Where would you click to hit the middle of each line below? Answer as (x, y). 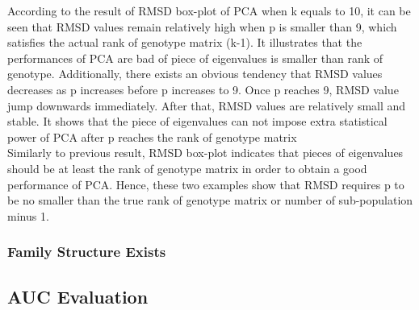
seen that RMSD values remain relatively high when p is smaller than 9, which (202, 26)
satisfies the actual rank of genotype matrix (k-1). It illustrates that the (185, 42)
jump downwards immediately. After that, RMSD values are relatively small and (207, 105)
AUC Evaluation (78, 296)
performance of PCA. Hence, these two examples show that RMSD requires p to (206, 184)
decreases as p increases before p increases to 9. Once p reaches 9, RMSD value (203, 89)
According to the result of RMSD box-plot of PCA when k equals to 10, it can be (209, 10)
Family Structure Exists (87, 252)
